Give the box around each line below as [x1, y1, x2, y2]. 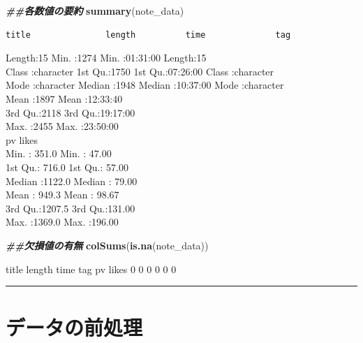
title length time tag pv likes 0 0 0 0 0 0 [6, 261, 177, 276]
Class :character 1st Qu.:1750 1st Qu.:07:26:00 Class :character [6, 64, 274, 78]
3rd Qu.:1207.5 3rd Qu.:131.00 [6, 200, 135, 215]
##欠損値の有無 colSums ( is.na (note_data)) [6, 238, 209, 252]
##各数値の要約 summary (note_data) [6, 3, 184, 17]
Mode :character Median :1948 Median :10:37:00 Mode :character [6, 78, 284, 92]
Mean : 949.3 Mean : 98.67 [6, 187, 119, 202]
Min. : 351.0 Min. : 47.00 [6, 146, 112, 161]
